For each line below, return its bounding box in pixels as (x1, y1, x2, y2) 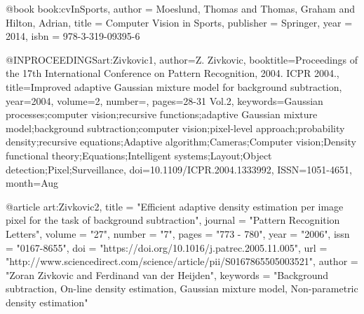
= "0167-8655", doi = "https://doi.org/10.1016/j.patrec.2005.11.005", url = (6, 240, 328, 255)
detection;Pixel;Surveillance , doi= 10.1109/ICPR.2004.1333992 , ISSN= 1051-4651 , (6, 162, 352, 176)
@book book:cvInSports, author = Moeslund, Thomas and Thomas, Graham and (6, 1, 356, 15)
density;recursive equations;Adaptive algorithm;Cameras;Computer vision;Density (6, 134, 356, 149)
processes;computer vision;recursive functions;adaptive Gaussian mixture (6, 107, 318, 122)
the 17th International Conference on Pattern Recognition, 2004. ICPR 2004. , (6, 66, 339, 80)
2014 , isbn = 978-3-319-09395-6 (6, 29, 140, 43)
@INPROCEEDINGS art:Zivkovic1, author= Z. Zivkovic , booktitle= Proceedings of (6, 52, 358, 66)
